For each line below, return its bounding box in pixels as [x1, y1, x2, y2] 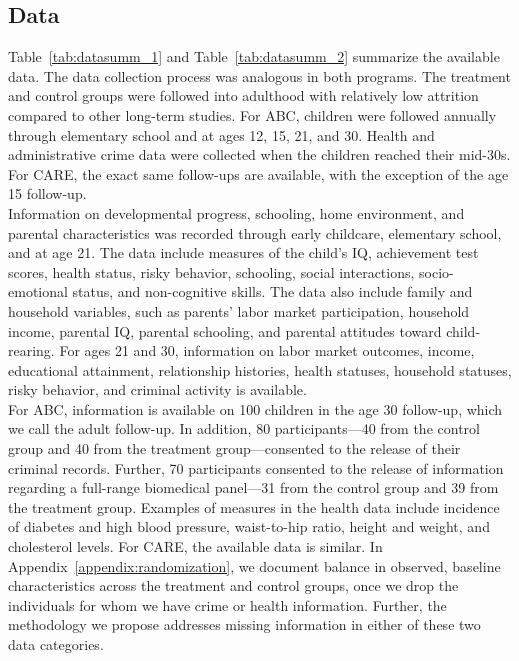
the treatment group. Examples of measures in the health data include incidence [8, 496, 500, 517]
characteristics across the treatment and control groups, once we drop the [8, 575, 459, 596]
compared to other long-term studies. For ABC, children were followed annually [8, 104, 497, 125]
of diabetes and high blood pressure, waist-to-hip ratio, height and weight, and [8, 516, 490, 537]
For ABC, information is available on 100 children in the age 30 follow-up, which [8, 398, 503, 419]
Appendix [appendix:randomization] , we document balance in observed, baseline [8, 555, 501, 576]
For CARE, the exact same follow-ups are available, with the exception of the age [8, 163, 509, 184]
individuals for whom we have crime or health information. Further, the [8, 594, 447, 615]
